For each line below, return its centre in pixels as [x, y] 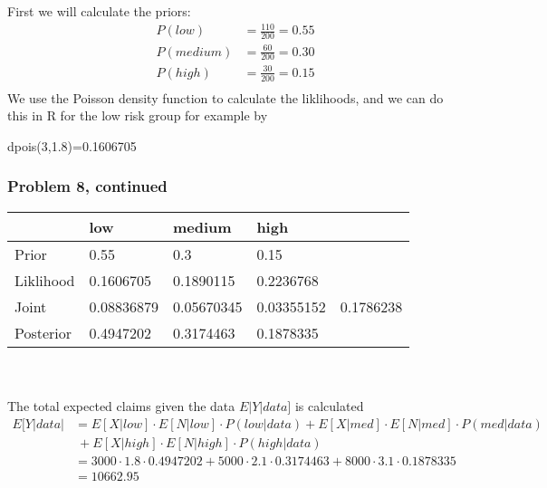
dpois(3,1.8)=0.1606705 [72, 145]
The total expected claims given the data [121, 405]
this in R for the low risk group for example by [138, 115]
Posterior [43, 332]
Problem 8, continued [87, 186]
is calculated [329, 405]
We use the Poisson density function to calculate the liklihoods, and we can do [226, 97]
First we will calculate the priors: [99, 11]
